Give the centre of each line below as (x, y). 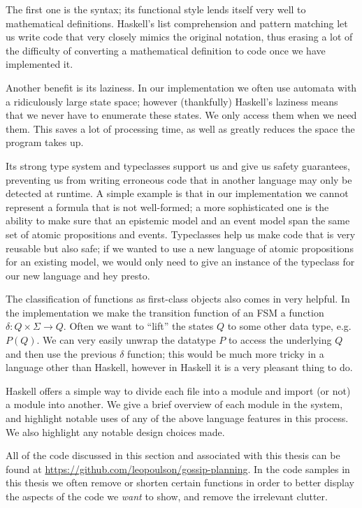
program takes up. (45, 142)
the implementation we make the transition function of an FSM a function (165, 312)
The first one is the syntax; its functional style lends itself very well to (156, 9)
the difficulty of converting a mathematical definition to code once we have (166, 50)
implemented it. (39, 64)
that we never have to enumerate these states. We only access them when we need (181, 115)
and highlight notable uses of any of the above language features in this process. (177, 418)
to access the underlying (280, 340)
